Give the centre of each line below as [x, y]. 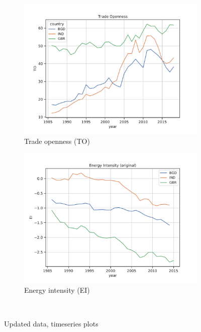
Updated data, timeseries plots [51, 323]
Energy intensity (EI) [57, 289]
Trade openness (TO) [57, 141]
